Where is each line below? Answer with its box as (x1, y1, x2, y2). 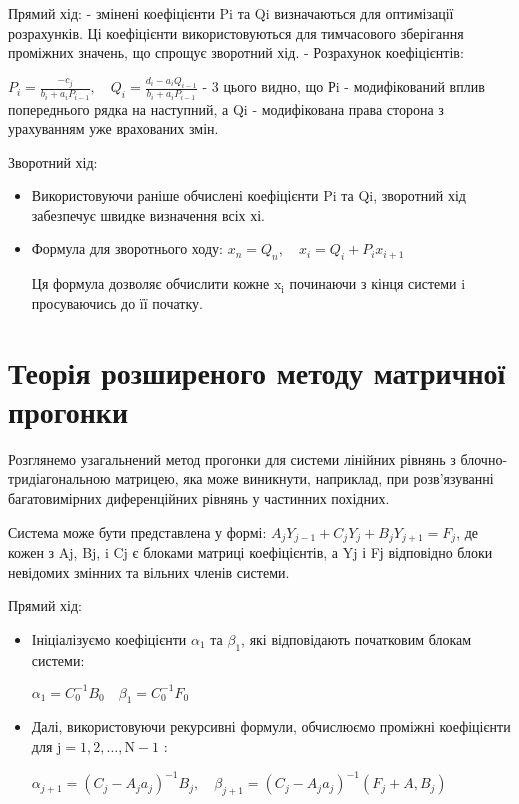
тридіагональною (8, 468, 111, 489)
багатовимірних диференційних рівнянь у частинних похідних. (8, 487, 390, 508)
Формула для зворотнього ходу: (31, 238, 223, 259)
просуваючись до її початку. (31, 292, 203, 313)
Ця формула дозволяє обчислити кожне (31, 273, 270, 294)
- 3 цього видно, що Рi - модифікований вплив (202, 76, 485, 97)
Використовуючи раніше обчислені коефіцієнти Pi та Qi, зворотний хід (31, 185, 466, 206)
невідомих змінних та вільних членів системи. (8, 561, 290, 582)
